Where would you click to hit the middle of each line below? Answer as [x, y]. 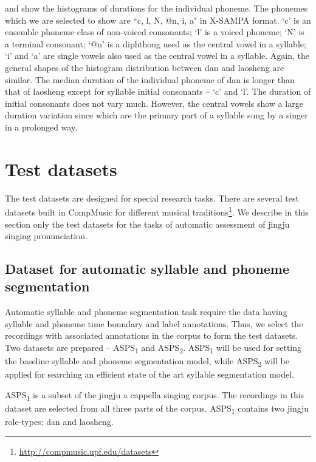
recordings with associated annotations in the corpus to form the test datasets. [152, 335]
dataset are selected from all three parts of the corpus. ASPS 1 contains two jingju [157, 409]
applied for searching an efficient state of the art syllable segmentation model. [150, 374]
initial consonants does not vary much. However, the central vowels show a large [154, 103]
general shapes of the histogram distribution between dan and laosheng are [145, 67]
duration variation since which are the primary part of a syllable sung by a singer [156, 115]
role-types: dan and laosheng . [59, 422]
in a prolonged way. [41, 127]
